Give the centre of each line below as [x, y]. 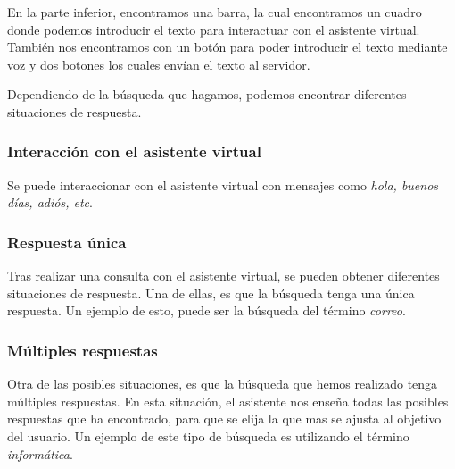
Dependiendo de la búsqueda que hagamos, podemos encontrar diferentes [207, 94]
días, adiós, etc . [50, 202]
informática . [40, 453]
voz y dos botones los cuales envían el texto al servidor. [159, 64]
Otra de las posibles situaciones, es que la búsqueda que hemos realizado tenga [223, 384]
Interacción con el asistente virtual [134, 151]
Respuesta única [67, 242]
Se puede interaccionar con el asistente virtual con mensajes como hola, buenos [223, 184]
